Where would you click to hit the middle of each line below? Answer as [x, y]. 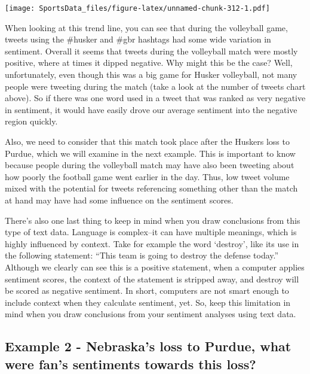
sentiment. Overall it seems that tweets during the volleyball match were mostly [151, 51]
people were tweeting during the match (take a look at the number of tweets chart [155, 86]
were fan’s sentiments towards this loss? [131, 364]
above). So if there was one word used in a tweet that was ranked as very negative [155, 98]
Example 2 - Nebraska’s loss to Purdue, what [148, 346]
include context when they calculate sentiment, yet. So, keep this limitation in [148, 302]
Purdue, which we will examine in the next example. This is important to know [150, 153]
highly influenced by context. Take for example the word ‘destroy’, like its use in [152, 243]
